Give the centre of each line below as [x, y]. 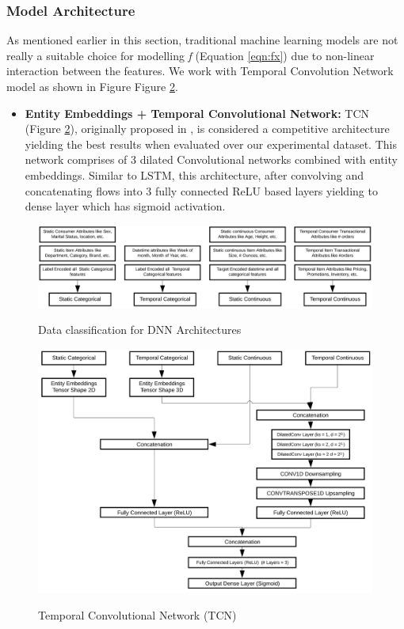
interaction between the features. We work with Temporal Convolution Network [200, 71]
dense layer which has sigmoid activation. [125, 206]
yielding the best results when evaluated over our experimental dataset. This [211, 144]
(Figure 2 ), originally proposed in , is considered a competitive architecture [207, 129]
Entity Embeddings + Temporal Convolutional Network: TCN [197, 113]
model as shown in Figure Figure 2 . [92, 86]
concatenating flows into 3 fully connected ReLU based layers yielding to [201, 190]
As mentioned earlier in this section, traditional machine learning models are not [202, 40]
